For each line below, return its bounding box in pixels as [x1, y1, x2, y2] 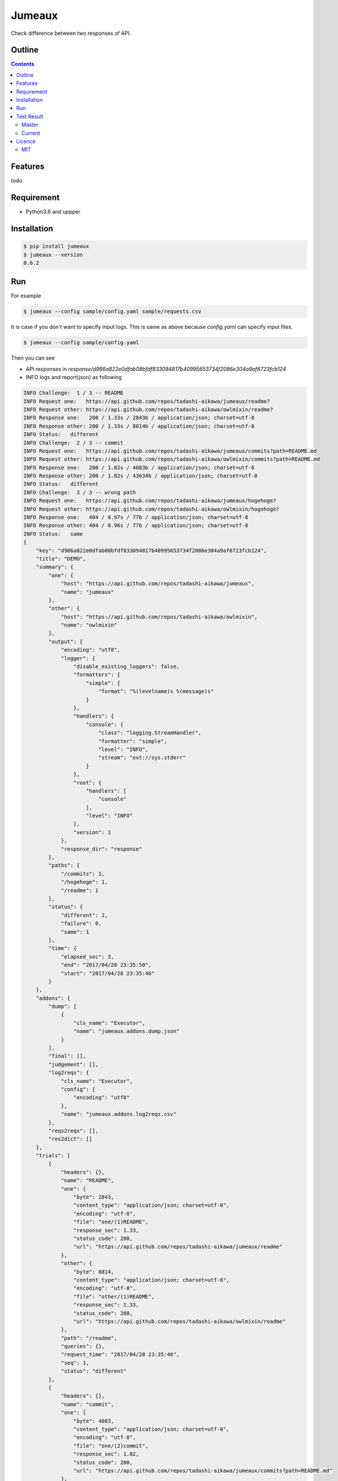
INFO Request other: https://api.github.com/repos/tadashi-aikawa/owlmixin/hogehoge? [23, 505, 279, 512]
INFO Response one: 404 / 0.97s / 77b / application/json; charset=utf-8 [23, 514, 249, 521]
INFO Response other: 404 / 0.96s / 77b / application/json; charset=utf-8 [23, 522, 249, 529]
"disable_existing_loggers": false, [73, 663, 180, 670]
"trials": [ [36, 1152, 71, 1159]
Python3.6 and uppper [25, 208, 81, 216]
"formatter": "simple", [98, 738, 168, 745]
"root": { [73, 779, 102, 786]
